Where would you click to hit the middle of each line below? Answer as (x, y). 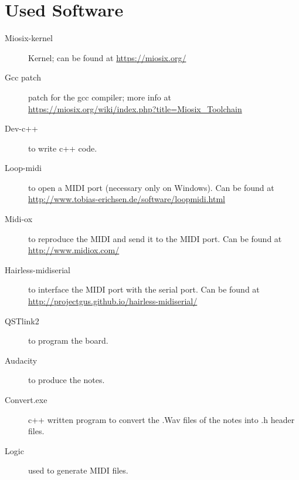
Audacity (21, 360)
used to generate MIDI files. (78, 470)
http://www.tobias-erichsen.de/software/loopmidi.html (127, 199)
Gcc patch (23, 77)
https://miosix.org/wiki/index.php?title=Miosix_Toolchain (135, 108)
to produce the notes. (67, 380)
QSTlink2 (22, 320)
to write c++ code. (63, 148)
